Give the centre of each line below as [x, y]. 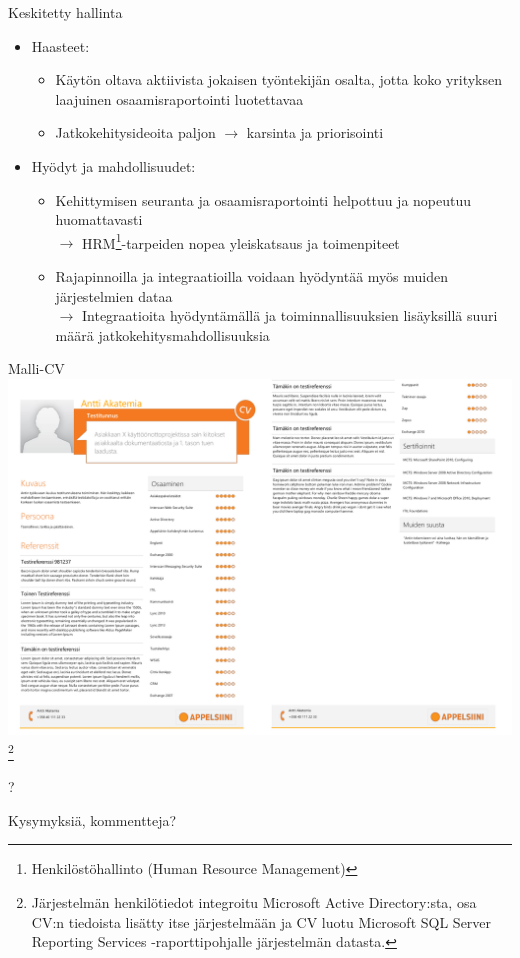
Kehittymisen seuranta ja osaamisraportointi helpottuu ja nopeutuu [263, 199]
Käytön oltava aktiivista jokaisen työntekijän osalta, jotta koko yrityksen [279, 79]
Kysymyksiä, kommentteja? [92, 819]
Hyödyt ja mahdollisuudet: [113, 165]
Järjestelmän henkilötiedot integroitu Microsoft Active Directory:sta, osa [254, 901]
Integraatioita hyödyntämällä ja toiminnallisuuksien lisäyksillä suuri [289, 315]
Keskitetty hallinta [65, 12]
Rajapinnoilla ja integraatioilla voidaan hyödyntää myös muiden [251, 276]
